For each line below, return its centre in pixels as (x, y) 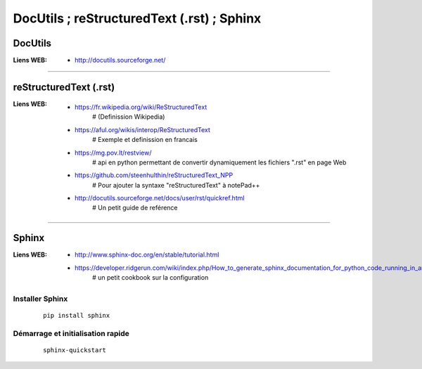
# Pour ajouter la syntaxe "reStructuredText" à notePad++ (176, 185)
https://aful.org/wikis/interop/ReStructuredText (142, 129)
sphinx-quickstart (75, 350)
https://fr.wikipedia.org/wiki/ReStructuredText (141, 107)
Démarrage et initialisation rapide (71, 333)
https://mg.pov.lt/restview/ (113, 153)
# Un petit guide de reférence (135, 208)
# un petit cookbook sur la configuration (151, 278)
